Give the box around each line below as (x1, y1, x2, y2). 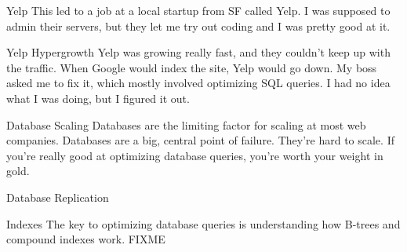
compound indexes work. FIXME (6, 231, 165, 247)
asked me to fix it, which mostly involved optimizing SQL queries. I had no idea (6, 75, 391, 91)
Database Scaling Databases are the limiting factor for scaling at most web (6, 116, 366, 133)
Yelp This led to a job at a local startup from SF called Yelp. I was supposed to (6, 2, 391, 18)
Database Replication (6, 188, 109, 205)
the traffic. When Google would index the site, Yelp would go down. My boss (6, 59, 377, 75)
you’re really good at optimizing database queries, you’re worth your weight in (6, 147, 383, 163)
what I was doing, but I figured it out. (6, 89, 190, 106)
